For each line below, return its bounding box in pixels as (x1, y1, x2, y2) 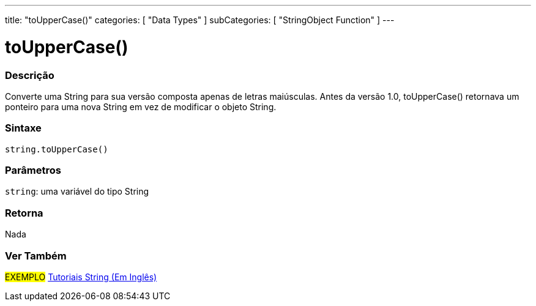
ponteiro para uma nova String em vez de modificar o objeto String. (5, 101, 277, 112)
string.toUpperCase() (5, 144, 108, 154)
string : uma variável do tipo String (5, 186, 149, 197)
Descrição (5, 69, 54, 81)
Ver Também (5, 249, 67, 262)
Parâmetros (5, 164, 61, 176)
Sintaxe (5, 122, 42, 135)
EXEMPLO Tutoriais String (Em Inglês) (5, 271, 157, 282)
